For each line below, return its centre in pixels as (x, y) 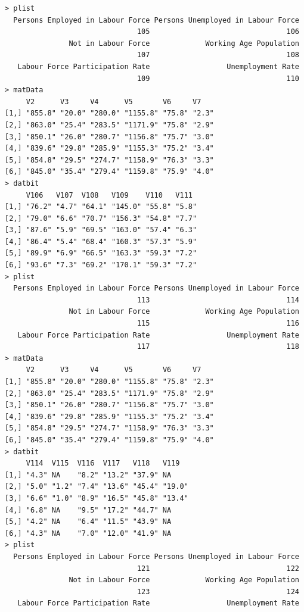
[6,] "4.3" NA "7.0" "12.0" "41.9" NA (88, 533)
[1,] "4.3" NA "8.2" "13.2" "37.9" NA (88, 475)
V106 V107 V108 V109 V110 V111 (109, 195)
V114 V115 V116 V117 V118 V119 (103, 463)
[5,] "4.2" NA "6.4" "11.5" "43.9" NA (88, 522)
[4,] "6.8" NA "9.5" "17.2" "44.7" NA (88, 510)
